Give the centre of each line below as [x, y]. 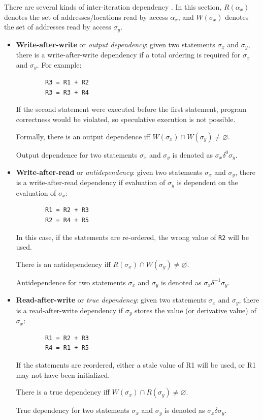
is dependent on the [207, 182]
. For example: [59, 64]
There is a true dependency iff [63, 392]
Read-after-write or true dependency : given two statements [111, 300]
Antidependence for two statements [71, 282]
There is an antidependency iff [63, 264]
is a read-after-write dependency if [69, 310]
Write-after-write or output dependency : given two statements [116, 44]
